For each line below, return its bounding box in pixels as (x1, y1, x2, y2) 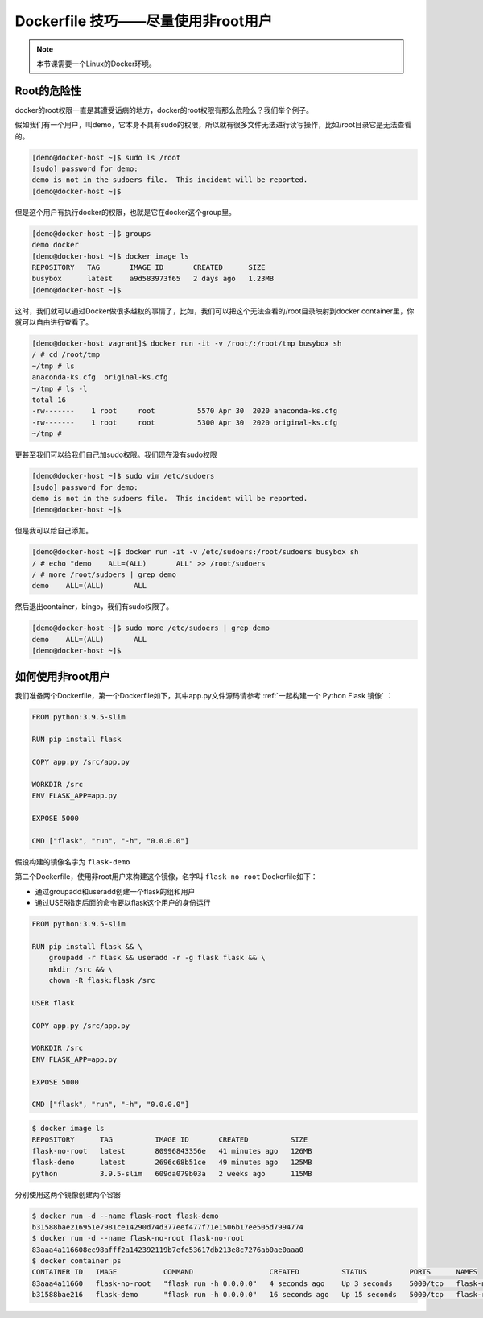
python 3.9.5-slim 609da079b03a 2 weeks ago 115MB (31, 1169, 312, 1178)
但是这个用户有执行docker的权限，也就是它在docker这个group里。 (14, 207, 237, 217)
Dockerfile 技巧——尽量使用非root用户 (14, 12, 273, 30)
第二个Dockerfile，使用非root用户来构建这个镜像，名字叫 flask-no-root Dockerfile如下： (14, 872, 318, 881)
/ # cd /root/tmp (31, 350, 101, 359)
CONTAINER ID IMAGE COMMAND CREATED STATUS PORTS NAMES (31, 1267, 478, 1277)
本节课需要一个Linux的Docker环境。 (36, 59, 156, 68)
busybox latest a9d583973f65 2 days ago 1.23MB (31, 274, 275, 284)
